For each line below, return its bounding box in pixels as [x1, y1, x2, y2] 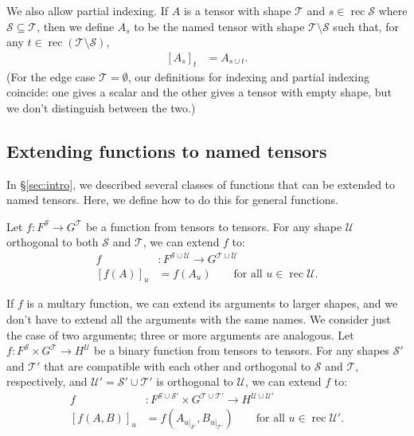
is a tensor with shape [183, 2, 291, 18]
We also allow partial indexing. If [6, 2, 169, 18]
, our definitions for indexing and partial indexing [127, 68, 369, 84]
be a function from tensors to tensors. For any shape [85, 218, 342, 234]
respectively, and [6, 373, 88, 390]
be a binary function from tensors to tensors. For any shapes [94, 342, 389, 359]
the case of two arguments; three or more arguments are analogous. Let [6, 326, 354, 343]
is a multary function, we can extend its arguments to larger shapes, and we [26, 295, 398, 312]
